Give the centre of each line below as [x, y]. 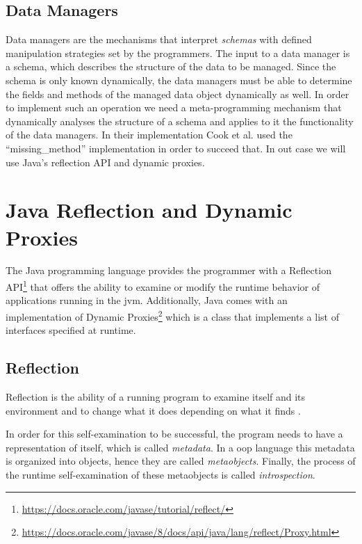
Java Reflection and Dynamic [149, 210]
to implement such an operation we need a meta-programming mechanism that [174, 107]
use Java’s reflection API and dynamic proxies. [105, 162]
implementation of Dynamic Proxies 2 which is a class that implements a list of [172, 315]
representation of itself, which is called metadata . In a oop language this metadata [180, 447]
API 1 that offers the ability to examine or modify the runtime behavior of [163, 286]
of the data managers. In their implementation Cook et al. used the [149, 135]
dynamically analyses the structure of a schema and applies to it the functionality [180, 121]
